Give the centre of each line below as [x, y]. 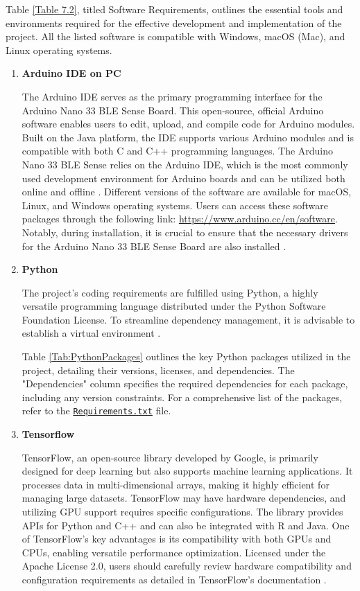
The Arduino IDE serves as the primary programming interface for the [172, 96]
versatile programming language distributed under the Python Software [174, 306]
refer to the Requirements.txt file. [96, 411]
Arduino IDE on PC [71, 73]
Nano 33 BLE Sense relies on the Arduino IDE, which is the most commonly [185, 164]
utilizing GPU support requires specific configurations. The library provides [182, 512]
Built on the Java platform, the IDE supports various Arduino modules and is [188, 137]
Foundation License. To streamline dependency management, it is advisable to [188, 319]
